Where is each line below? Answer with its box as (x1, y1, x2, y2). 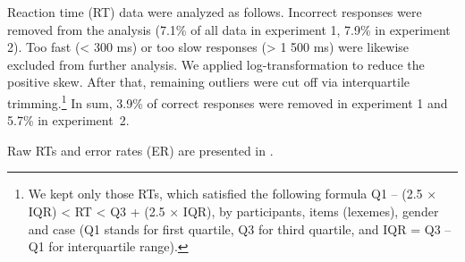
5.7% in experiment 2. (7, 111, 130, 130)
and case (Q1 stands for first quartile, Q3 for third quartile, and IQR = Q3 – (28, 219, 452, 238)
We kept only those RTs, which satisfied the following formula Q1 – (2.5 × (28, 184, 437, 203)
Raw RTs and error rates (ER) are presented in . (7, 140, 274, 159)
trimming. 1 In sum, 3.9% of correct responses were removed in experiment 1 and (7, 90, 448, 112)
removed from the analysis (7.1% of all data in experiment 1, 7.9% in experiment (7, 20, 451, 38)
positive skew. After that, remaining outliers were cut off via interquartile (7, 72, 410, 91)
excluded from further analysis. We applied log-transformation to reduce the (7, 55, 425, 73)
